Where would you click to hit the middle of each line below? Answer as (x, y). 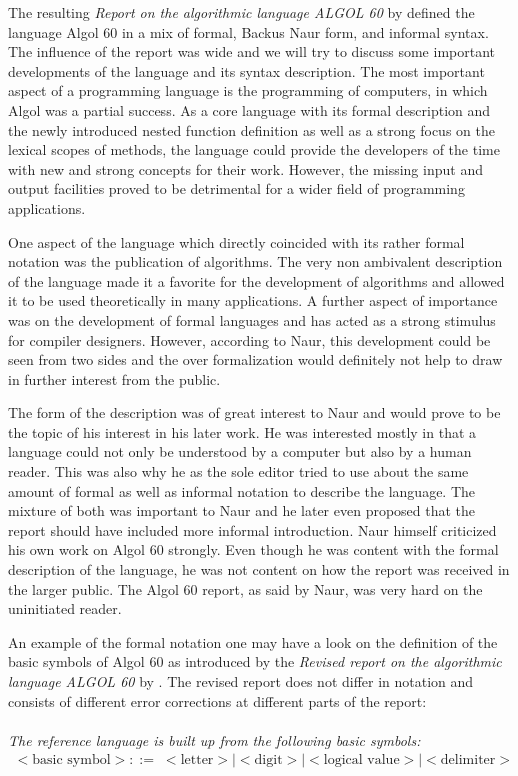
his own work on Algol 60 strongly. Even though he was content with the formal (253, 549)
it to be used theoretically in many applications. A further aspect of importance (253, 300)
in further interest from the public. (114, 378)
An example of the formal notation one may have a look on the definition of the (253, 641)
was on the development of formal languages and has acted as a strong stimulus (252, 319)
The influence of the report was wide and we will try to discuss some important (252, 51)
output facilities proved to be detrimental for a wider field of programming (236, 188)
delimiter (468, 760)
